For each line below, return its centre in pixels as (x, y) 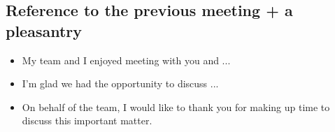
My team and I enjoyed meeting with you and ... (126, 60)
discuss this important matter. (87, 120)
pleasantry (44, 30)
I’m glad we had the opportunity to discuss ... (120, 83)
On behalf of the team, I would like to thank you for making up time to (176, 107)
